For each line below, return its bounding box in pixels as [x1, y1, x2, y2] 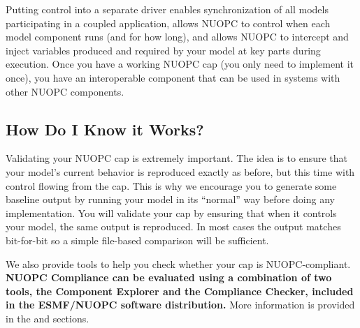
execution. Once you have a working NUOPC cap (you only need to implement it [6, 57, 354, 71]
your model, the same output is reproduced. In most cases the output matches [6, 219, 341, 234]
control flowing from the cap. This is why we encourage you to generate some [6, 178, 337, 193]
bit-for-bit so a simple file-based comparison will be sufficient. [6, 232, 269, 247]
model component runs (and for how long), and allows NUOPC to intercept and [6, 29, 349, 44]
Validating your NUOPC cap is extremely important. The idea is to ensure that [6, 151, 348, 165]
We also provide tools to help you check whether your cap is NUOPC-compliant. [6, 256, 351, 271]
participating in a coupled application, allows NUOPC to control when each [6, 15, 331, 30]
